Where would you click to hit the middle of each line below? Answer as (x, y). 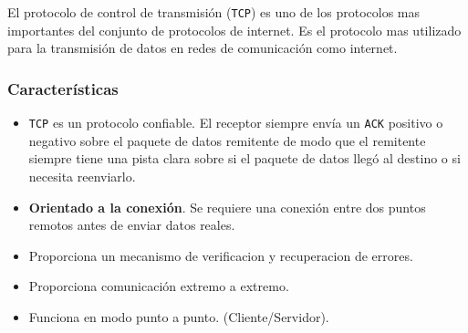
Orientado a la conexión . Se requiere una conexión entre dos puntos (227, 207)
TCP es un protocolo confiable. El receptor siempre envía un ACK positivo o (236, 123)
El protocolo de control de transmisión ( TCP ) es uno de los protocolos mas (214, 12)
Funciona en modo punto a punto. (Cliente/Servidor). (179, 316)
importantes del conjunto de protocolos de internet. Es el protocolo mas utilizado (234, 30)
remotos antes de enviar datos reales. (132, 225)
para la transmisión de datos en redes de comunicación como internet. (203, 48)
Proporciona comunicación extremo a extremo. (159, 286)
